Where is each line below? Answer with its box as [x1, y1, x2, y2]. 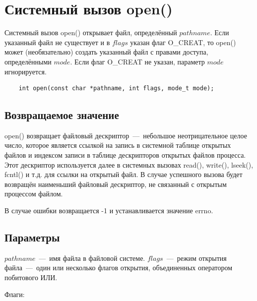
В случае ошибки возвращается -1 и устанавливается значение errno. [4, 205, 213, 216]
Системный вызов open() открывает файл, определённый [4, 27, 177, 38]
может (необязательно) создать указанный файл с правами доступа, [4, 47, 208, 57]
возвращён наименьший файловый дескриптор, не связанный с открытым [4, 179, 227, 189]
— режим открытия [166, 252, 227, 263]
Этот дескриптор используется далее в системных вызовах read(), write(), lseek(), [4, 159, 254, 170]
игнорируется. [4, 66, 47, 76]
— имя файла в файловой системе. [39, 252, 145, 263]
